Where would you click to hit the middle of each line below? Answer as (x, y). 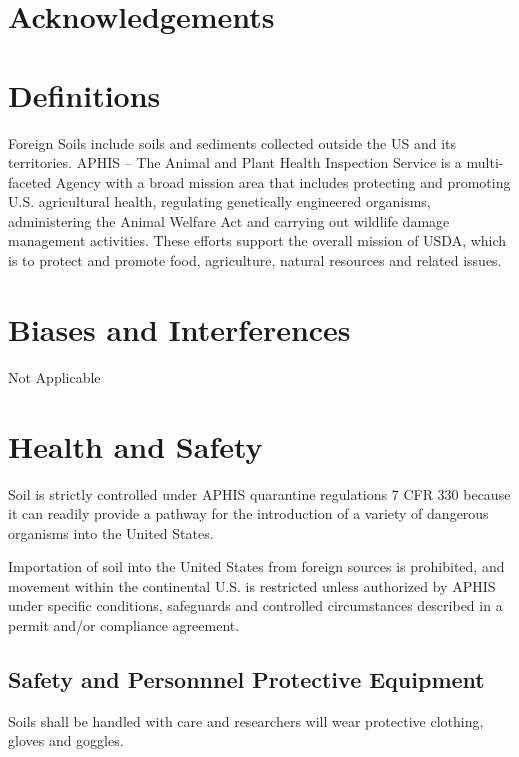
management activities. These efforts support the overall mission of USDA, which (257, 240)
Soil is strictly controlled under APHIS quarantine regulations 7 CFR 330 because (259, 493)
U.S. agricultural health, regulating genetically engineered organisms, (219, 201)
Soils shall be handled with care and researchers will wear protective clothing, (246, 720)
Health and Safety (135, 445)
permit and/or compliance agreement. (124, 625)
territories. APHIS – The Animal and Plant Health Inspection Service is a (235, 162)
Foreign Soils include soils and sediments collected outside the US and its (232, 142)
